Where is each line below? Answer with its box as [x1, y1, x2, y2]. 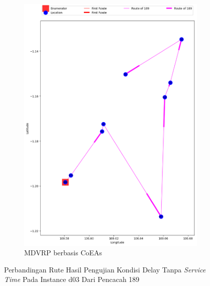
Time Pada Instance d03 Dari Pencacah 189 [4, 274, 140, 284]
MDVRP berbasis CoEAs [24, 247, 102, 258]
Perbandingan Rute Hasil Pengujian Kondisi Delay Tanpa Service [4, 264, 206, 274]
